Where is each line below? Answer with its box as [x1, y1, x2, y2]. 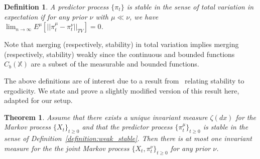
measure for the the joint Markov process [4, 142, 129, 153]
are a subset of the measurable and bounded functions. [31, 58, 199, 69]
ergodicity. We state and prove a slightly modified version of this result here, [4, 85, 239, 95]
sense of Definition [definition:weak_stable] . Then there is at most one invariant [4, 133, 252, 143]
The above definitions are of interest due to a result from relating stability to [4, 75, 244, 85]
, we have [129, 11, 159, 21]
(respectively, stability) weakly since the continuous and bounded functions [4, 48, 235, 59]
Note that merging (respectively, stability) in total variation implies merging [4, 39, 239, 49]
